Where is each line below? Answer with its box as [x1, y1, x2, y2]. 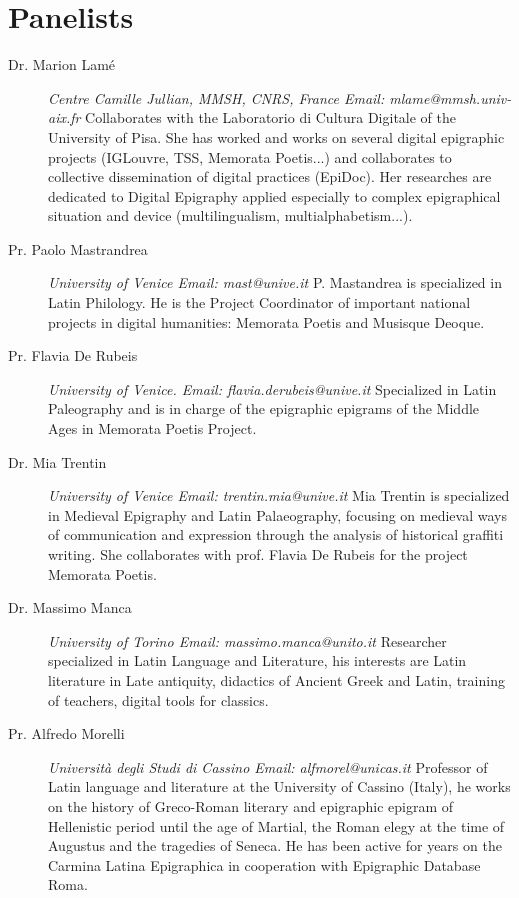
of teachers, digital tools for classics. [48, 689, 269, 710]
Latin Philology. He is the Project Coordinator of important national [48, 292, 471, 313]
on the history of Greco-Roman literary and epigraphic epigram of [48, 795, 454, 816]
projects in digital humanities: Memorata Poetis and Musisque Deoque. [48, 311, 485, 332]
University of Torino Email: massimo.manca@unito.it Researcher [48, 630, 447, 651]
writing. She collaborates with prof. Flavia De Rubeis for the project [48, 544, 468, 564]
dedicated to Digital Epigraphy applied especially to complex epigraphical [48, 185, 501, 206]
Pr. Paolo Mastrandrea [8, 238, 148, 259]
